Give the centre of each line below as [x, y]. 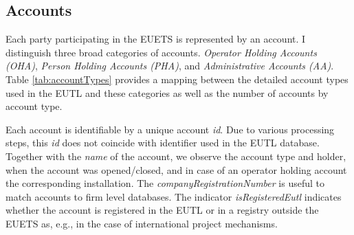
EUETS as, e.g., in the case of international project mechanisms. [142, 223]
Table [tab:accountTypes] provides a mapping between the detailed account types [177, 79]
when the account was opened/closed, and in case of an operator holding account [176, 169]
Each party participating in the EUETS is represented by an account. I [156, 39]
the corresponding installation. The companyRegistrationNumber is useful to [165, 183]
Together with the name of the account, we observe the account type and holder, [176, 156]
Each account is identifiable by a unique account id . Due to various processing [170, 129]
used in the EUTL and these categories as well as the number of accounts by [167, 92]
